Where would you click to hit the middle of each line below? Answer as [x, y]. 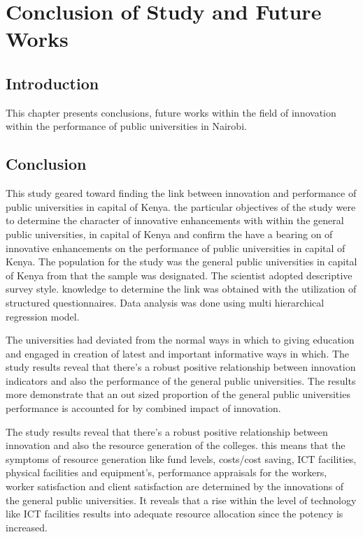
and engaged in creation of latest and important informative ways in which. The [178, 353]
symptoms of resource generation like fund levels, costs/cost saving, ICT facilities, [181, 458]
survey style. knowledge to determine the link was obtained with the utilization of [181, 289]
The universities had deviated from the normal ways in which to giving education [180, 340]
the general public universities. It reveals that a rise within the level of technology [181, 500]
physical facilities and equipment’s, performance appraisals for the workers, [166, 472]
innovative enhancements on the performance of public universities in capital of [176, 248]
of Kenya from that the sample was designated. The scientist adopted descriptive [179, 275]
